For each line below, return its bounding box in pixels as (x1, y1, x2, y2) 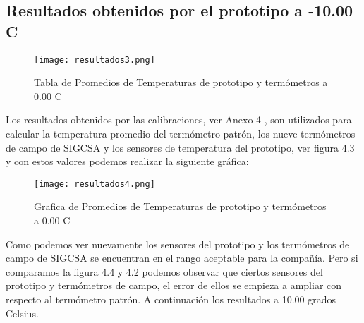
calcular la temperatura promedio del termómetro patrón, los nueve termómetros (6, 126, 356, 141)
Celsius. (6, 305, 39, 320)
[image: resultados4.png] (34, 178, 155, 189)
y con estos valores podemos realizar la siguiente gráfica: (6, 154, 249, 169)
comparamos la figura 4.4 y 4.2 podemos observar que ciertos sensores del (6, 264, 323, 279)
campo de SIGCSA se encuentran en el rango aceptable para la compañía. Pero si (6, 250, 358, 265)
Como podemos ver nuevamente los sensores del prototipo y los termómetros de (6, 236, 350, 251)
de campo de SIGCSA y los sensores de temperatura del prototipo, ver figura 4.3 (6, 140, 355, 154)
